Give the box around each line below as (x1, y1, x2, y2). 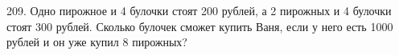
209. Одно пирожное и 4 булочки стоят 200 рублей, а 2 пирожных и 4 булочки (6, 2, 392, 18)
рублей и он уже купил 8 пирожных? (6, 33, 187, 50)
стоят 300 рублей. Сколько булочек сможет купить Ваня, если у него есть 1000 (6, 18, 393, 34)
